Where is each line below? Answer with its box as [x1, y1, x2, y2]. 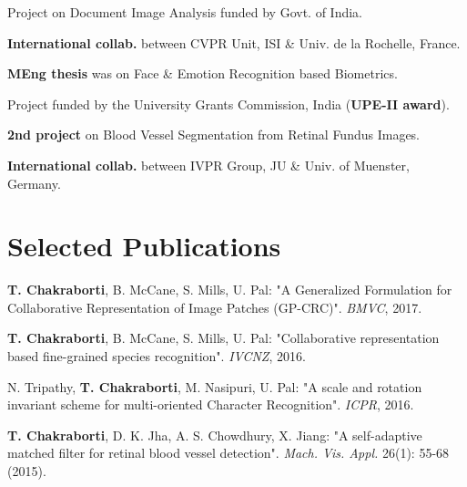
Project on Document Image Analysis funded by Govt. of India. [7, 3, 362, 21]
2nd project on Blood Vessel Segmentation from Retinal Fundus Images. [7, 125, 421, 144]
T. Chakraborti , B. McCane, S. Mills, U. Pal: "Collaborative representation [7, 328, 440, 347]
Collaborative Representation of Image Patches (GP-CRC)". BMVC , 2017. [7, 297, 422, 316]
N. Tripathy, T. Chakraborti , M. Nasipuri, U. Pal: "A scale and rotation [7, 377, 422, 396]
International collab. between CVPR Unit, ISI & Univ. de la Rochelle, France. [7, 33, 461, 52]
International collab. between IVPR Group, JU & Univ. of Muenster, [7, 155, 410, 174]
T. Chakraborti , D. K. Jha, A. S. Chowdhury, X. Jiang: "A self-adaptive [7, 425, 422, 444]
